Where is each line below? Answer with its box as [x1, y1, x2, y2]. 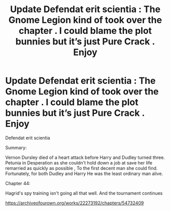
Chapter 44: [5, 180, 30, 186]
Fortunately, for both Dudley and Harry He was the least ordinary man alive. [5, 171, 163, 177]
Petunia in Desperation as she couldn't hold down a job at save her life [5, 159, 153, 165]
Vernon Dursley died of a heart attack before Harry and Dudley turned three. [5, 154, 165, 160]
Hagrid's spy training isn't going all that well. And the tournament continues [5, 190, 163, 196]
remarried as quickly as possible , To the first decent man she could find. [5, 165, 158, 171]
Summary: [5, 144, 27, 150]
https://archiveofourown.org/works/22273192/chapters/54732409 [5, 200, 144, 206]
